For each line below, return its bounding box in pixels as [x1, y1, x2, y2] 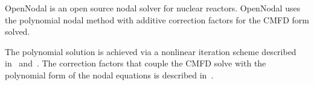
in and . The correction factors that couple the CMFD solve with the [5, 57, 266, 69]
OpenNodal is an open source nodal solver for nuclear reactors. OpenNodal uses [5, 2, 301, 14]
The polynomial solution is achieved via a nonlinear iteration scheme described [5, 45, 296, 57]
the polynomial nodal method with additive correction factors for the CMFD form [5, 13, 309, 26]
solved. [5, 25, 30, 38]
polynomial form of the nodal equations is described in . [5, 68, 214, 81]
